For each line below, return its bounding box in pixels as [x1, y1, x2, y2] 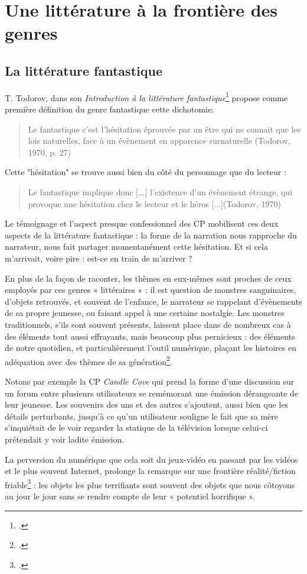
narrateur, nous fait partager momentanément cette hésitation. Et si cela [5, 240, 268, 253]
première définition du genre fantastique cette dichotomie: [5, 103, 214, 115]
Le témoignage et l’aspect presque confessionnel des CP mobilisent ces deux [5, 217, 279, 230]
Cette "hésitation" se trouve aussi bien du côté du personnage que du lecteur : [5, 166, 286, 178]
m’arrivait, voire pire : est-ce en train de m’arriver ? [5, 251, 192, 264]
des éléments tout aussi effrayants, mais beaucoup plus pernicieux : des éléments [5, 330, 295, 342]
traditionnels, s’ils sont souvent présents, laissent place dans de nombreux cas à [5, 318, 291, 330]
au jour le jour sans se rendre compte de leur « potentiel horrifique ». [5, 489, 255, 502]
